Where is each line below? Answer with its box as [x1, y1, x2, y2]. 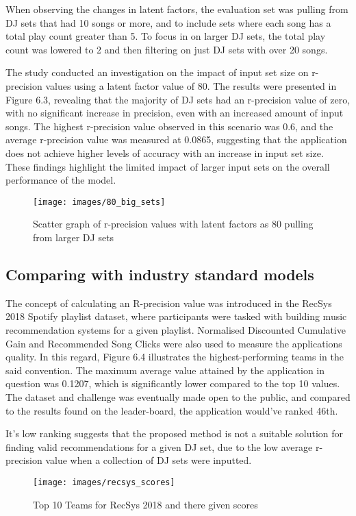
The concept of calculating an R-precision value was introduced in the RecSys [5, 295, 332, 310]
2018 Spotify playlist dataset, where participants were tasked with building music [5, 309, 347, 323]
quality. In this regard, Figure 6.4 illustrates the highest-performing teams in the [5, 349, 344, 364]
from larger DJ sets [33, 230, 114, 244]
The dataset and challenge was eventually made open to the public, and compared [5, 389, 351, 404]
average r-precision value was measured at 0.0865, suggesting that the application [5, 132, 347, 147]
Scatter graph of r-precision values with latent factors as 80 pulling [33, 217, 314, 231]
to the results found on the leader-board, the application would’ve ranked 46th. [5, 403, 338, 417]
